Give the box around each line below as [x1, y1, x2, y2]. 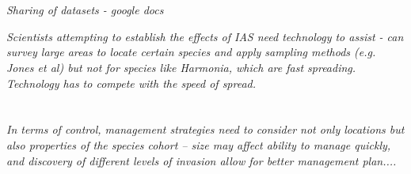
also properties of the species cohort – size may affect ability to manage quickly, [6, 136, 391, 153]
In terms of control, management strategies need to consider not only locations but [6, 121, 405, 138]
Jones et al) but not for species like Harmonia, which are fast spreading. [6, 59, 356, 75]
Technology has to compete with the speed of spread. [6, 74, 257, 91]
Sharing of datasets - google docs [6, 2, 164, 18]
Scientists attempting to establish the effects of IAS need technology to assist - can [6, 28, 404, 44]
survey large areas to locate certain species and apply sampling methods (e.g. [6, 43, 376, 60]
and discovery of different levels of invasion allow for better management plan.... [6, 152, 397, 168]
